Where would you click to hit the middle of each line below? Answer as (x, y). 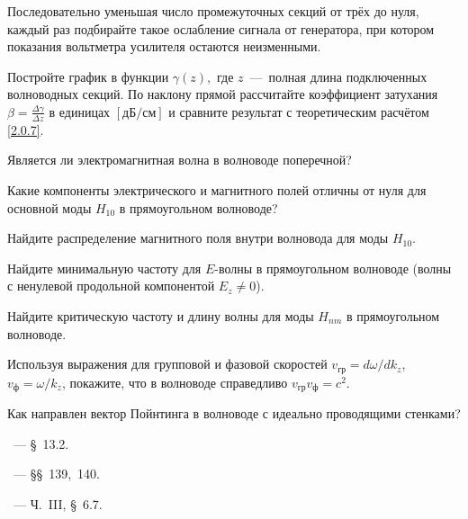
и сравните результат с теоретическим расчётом (299, 111)
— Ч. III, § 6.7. (58, 503)
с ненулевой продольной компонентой (111, 286)
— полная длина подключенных (338, 76)
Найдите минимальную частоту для (104, 268)
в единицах (80, 111)
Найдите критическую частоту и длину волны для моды (161, 315)
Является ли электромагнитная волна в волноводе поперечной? (180, 160)
